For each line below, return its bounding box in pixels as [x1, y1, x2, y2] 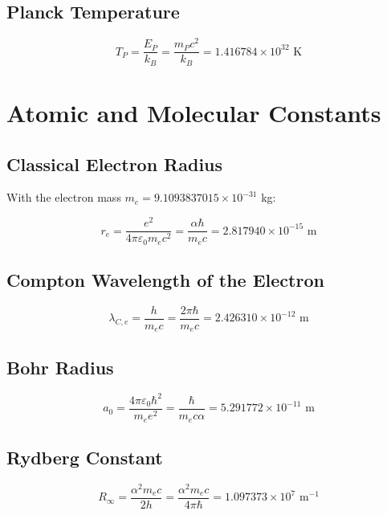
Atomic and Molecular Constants [6, 96, 381, 129]
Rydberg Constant [6, 444, 163, 469]
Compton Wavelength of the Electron [6, 267, 324, 292]
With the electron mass [6, 189, 121, 206]
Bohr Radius [6, 354, 114, 379]
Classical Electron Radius [6, 151, 223, 176]
